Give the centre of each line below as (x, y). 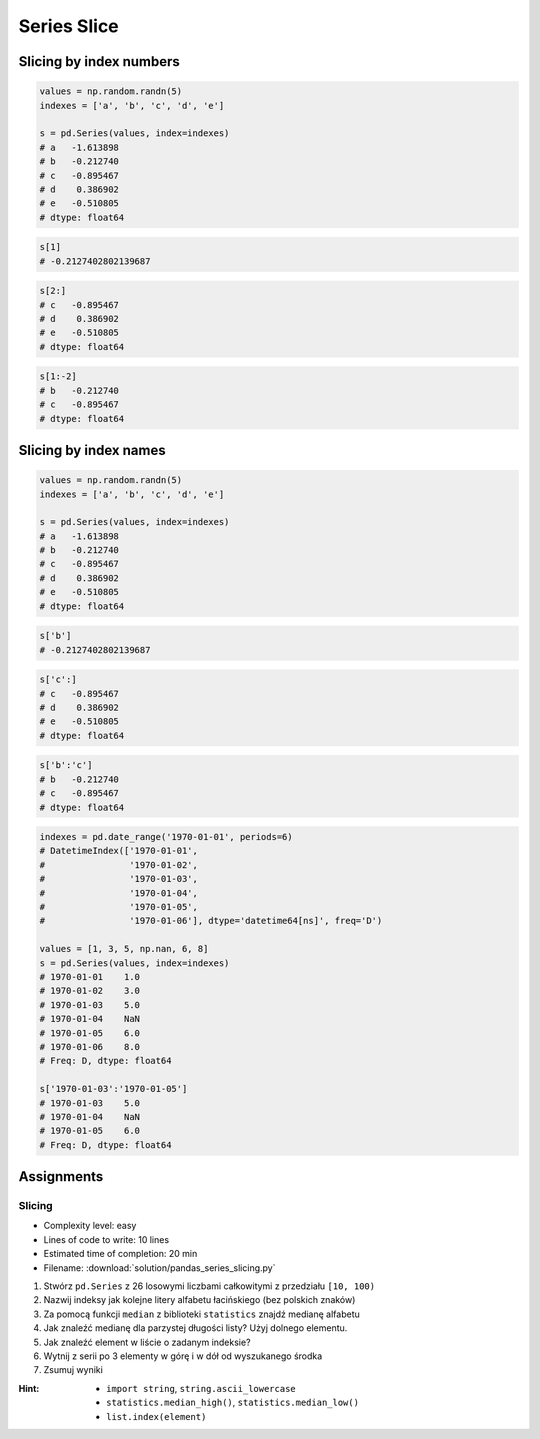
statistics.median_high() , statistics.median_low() (233, 1402)
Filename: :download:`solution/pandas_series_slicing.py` (159, 1267)
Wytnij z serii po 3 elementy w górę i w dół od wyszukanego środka (183, 1356)
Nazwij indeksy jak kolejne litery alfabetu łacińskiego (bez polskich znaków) (199, 1300)
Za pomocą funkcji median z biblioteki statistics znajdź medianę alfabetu (201, 1314)
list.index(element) (156, 1416)
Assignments (61, 1176)
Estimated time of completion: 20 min (120, 1254)
